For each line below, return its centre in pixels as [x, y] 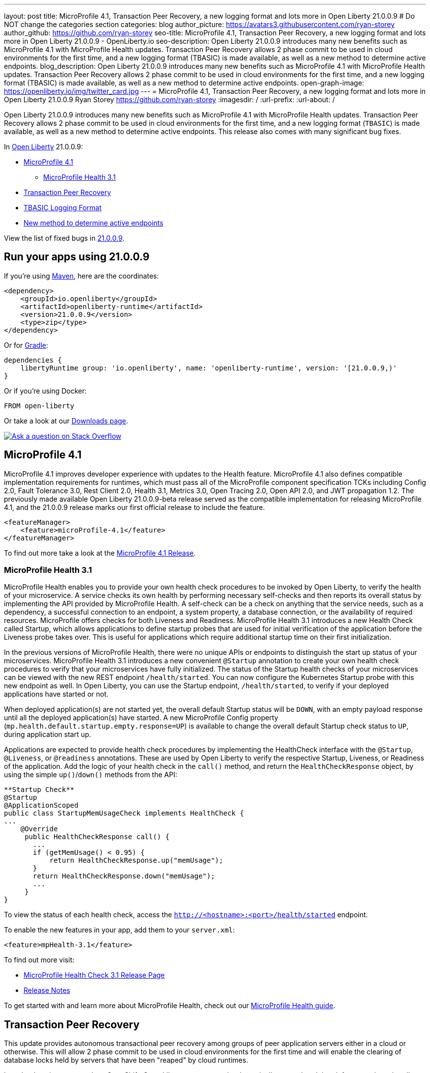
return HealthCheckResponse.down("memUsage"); [124, 876]
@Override [39, 829]
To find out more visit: [39, 960]
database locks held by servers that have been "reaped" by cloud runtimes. [126, 1060]
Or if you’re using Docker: [45, 391]
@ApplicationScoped [41, 805]
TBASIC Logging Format [63, 208]
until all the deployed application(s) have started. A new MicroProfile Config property [141, 718]
